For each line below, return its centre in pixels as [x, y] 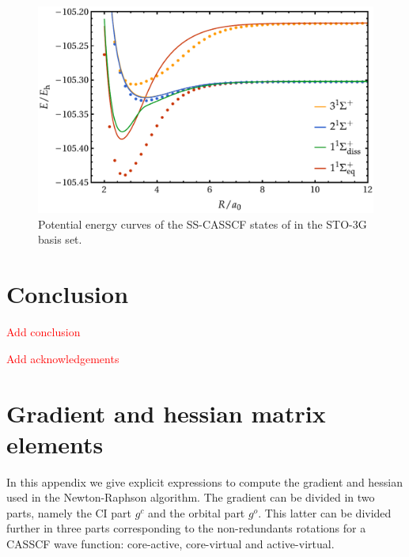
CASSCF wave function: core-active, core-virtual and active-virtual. [170, 544]
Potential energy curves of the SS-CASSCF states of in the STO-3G [203, 224]
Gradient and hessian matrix [166, 413]
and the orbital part [197, 512]
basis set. [60, 239]
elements [55, 443]
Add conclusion [44, 332]
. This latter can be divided [325, 512]
